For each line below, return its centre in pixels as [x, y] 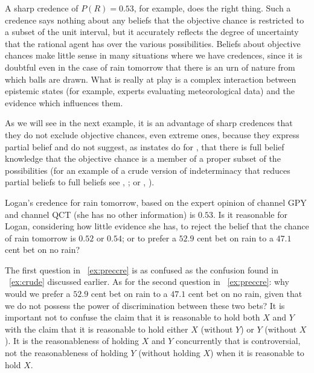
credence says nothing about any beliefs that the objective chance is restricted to [155, 20]
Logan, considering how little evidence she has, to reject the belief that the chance [157, 226]
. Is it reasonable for [250, 214]
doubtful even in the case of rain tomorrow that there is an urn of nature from [150, 67]
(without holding [169, 353]
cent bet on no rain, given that [245, 294]
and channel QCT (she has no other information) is [100, 214]
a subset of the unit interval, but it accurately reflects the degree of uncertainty [152, 32]
